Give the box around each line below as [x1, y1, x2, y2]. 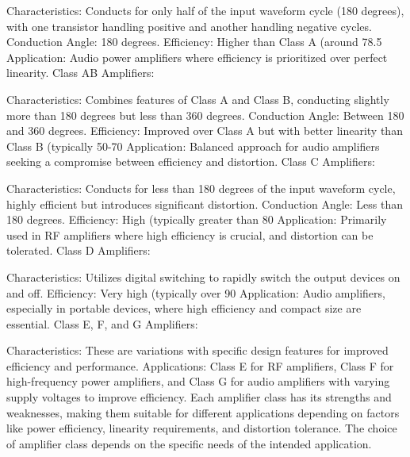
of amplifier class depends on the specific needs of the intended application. [6, 435, 372, 451]
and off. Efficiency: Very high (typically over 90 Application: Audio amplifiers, [6, 284, 385, 301]
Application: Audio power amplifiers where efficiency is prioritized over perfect [6, 48, 388, 65]
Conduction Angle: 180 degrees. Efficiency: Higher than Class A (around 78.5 [6, 33, 382, 50]
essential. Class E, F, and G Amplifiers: [6, 315, 198, 332]
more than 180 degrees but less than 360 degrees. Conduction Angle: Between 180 [6, 106, 404, 123]
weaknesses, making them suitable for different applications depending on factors [6, 404, 400, 421]
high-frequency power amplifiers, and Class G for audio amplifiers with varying [6, 373, 390, 390]
